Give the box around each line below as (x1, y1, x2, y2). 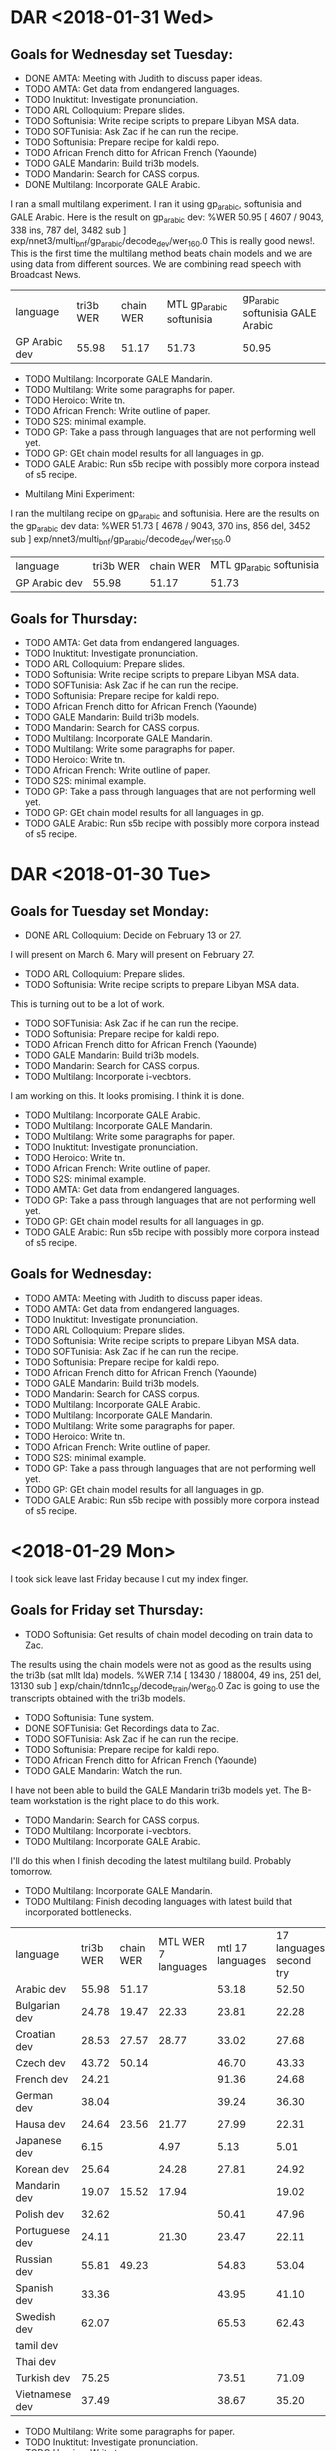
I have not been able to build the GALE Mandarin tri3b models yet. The (10, 1784, 300, 1796)
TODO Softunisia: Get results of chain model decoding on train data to (24, 1628, 313, 1640)
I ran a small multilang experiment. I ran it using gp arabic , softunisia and (10, 198, 302, 212)
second (275, 1954, 312, 1968)
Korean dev (15, 2162, 70, 2176)
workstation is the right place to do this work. (33, 1795, 220, 1807)
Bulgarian (15, 1999, 61, 2013)
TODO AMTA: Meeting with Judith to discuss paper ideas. (24, 1292, 263, 1304)
